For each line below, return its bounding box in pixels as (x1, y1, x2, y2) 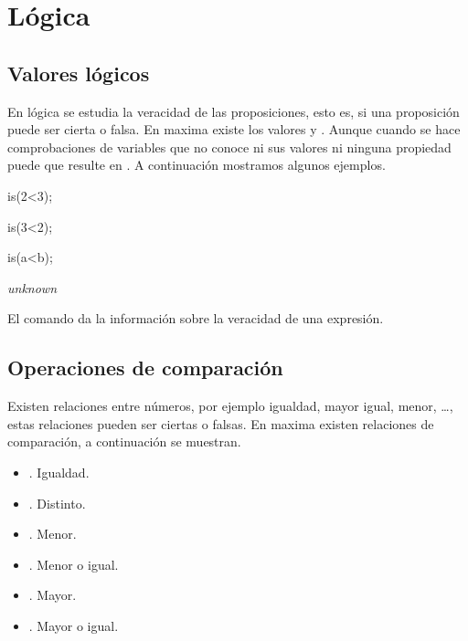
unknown (7, 278, 58, 297)
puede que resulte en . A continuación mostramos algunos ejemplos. (7, 155, 386, 174)
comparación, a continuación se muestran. (7, 432, 241, 451)
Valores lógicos (7, 58, 150, 87)
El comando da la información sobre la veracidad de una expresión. (7, 309, 384, 328)
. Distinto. (28, 493, 86, 512)
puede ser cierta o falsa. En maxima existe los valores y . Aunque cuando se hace (7, 120, 461, 139)
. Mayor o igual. (28, 615, 119, 635)
